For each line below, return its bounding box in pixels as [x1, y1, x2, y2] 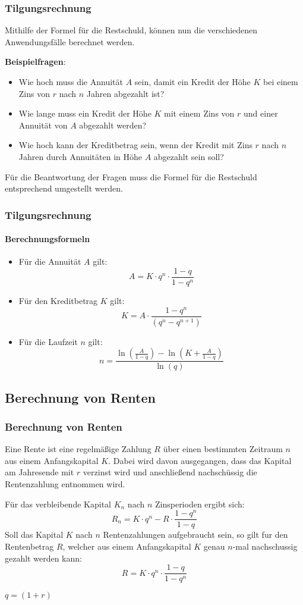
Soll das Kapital [5, 528, 64, 541]
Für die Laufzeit [18, 335, 78, 347]
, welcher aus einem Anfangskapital [62, 540, 191, 552]
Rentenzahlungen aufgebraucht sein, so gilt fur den [103, 528, 288, 541]
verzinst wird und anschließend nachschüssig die [83, 466, 257, 478]
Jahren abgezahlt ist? [86, 87, 165, 99]
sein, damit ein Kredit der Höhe [134, 76, 251, 87]
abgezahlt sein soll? [153, 150, 224, 162]
